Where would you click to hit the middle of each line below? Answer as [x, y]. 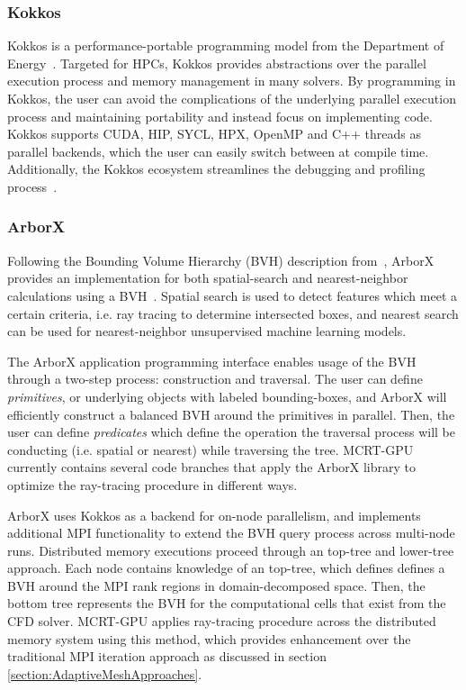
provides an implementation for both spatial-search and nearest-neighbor [208, 278]
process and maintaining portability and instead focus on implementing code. [220, 116]
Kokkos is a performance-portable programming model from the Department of [226, 45]
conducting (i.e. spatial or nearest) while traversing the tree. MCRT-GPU [211, 449]
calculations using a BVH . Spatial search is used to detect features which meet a [233, 295]
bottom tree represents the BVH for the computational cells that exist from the [227, 603]
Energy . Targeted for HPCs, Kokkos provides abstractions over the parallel [217, 63]
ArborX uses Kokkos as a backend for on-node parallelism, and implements [214, 515]
